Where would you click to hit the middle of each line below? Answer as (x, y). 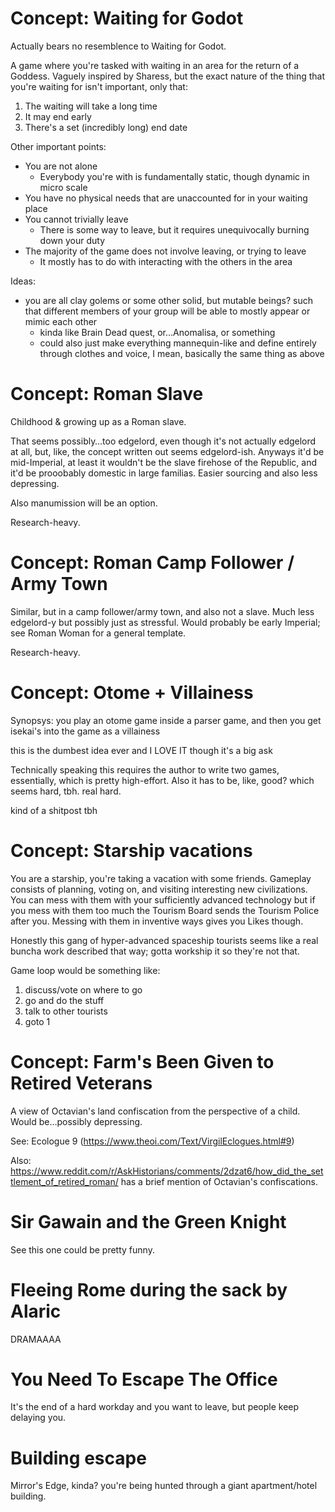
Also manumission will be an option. (84, 503)
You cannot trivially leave (76, 219)
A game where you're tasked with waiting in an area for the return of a (155, 65)
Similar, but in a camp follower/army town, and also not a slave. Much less (162, 611)
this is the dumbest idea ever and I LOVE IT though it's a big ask (141, 750)
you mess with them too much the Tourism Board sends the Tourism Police (165, 910)
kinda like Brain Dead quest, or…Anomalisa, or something (157, 332)
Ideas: (23, 281)
